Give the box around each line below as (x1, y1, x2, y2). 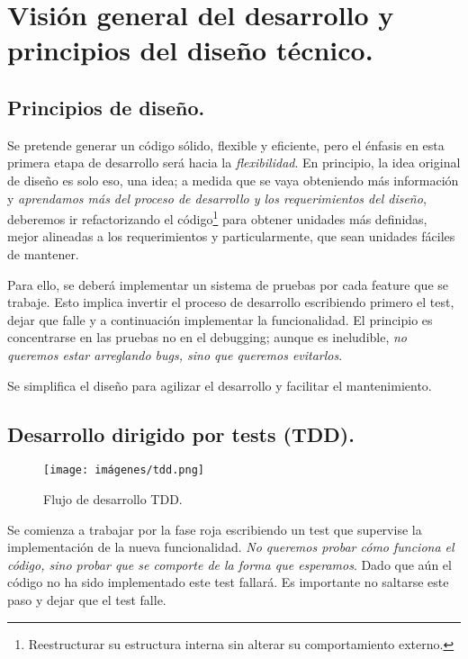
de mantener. (7, 244, 79, 263)
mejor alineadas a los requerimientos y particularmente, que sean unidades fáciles (7, 227, 455, 246)
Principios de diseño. (7, 93, 205, 121)
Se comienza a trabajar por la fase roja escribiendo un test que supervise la (7, 519, 422, 538)
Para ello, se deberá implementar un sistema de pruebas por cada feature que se (7, 275, 448, 293)
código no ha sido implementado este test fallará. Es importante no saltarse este (7, 573, 449, 591)
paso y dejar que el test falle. (7, 590, 166, 609)
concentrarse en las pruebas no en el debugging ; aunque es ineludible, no (7, 328, 408, 347)
